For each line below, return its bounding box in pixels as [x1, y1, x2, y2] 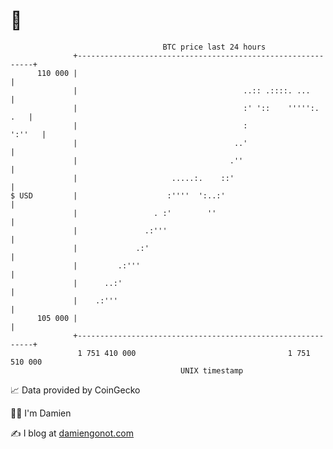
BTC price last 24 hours [162, 42, 267, 52]
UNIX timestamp [180, 365, 244, 376]
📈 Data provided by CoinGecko [10, 384, 141, 396]
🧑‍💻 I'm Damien [10, 407, 72, 419]
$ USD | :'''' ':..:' [10, 190, 226, 201]
